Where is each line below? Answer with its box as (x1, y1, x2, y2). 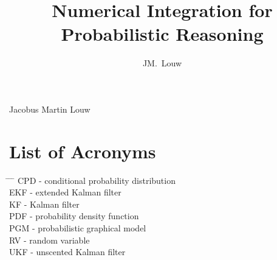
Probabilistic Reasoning (61, 21, 264, 46)
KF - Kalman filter (9, 197, 80, 210)
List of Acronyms (9, 138, 156, 163)
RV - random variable (9, 233, 90, 246)
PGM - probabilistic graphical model (9, 222, 146, 234)
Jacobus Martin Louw (9, 102, 91, 115)
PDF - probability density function (9, 209, 139, 222)
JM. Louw (142, 57, 182, 69)
